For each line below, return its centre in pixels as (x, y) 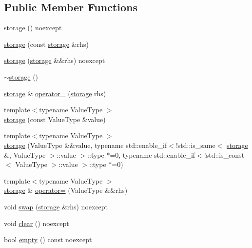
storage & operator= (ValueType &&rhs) (66, 190)
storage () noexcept (33, 28)
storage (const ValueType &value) (55, 119)
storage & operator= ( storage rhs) (55, 93)
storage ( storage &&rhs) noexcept (55, 60)
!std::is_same (195, 145)
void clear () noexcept (37, 223)
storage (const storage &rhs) (46, 44)
